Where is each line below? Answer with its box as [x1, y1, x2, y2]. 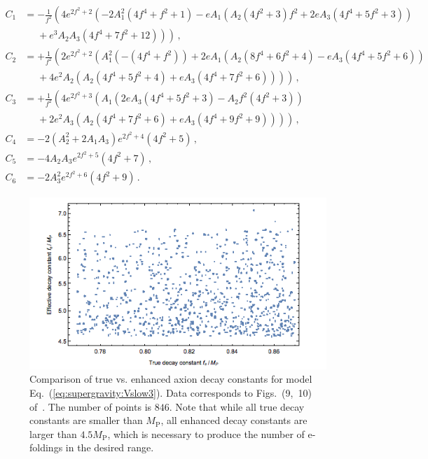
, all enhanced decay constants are [160, 413, 308, 428]
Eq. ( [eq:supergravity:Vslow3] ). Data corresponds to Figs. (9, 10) [29, 386, 312, 400]
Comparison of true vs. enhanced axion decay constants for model [29, 372, 312, 386]
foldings [29, 440, 63, 455]
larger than [29, 426, 77, 441]
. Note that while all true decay [169, 399, 305, 414]
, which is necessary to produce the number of [107, 426, 305, 441]
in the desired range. [65, 440, 154, 455]
